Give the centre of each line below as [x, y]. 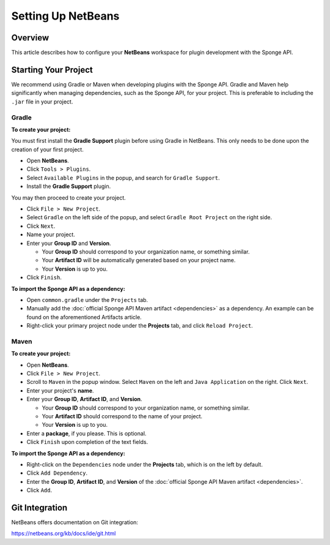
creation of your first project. [47, 149]
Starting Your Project [52, 70]
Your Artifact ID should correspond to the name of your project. [122, 416]
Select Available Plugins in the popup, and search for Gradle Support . [123, 178]
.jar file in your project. [42, 102]
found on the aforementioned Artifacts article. [84, 317]
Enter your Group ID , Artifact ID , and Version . [85, 399]
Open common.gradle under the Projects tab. [87, 299]
